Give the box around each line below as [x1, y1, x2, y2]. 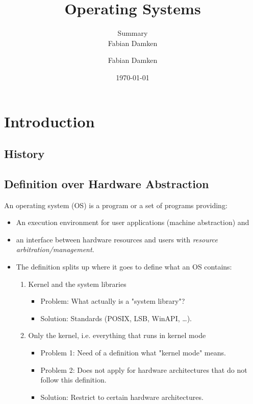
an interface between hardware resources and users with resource [16, 234, 218, 244]
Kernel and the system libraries [28, 278, 127, 289]
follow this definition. [40, 374, 107, 385]
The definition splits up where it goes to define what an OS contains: [16, 261, 232, 272]
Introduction [4, 110, 95, 131]
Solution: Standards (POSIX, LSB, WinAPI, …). [40, 312, 192, 323]
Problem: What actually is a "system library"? [40, 296, 185, 306]
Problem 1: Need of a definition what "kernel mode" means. [40, 347, 226, 358]
